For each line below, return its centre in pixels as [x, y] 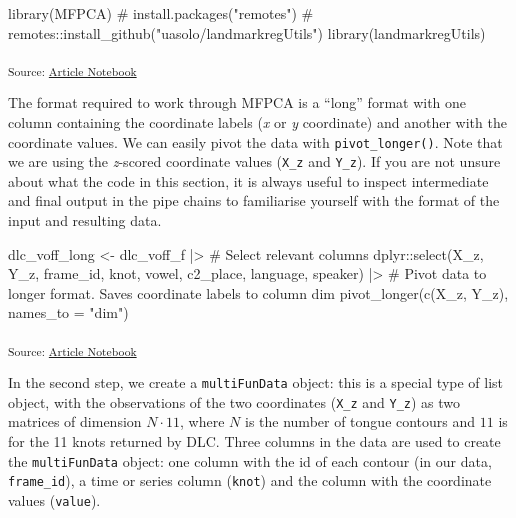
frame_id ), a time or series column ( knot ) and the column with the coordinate [250, 480]
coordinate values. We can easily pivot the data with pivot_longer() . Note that [255, 141]
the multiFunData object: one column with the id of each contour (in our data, [250, 460]
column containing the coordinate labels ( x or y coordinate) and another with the [257, 121]
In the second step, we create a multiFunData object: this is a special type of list [256, 382]
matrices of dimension [75, 421]
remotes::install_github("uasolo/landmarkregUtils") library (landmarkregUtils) [247, 32]
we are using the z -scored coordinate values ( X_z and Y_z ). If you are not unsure [254, 161]
